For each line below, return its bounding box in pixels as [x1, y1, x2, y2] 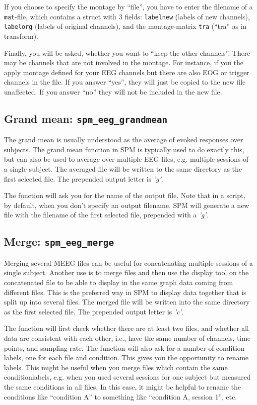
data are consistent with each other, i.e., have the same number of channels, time [4, 332, 251, 343]
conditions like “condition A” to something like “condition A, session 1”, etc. [4, 391, 237, 402]
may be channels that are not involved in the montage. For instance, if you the [4, 57, 244, 68]
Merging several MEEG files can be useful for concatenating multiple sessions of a [4, 257, 253, 268]
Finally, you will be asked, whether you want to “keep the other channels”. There [4, 47, 250, 58]
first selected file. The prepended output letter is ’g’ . [4, 173, 163, 184]
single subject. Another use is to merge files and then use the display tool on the [4, 267, 249, 278]
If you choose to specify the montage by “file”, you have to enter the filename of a [4, 1, 253, 11]
